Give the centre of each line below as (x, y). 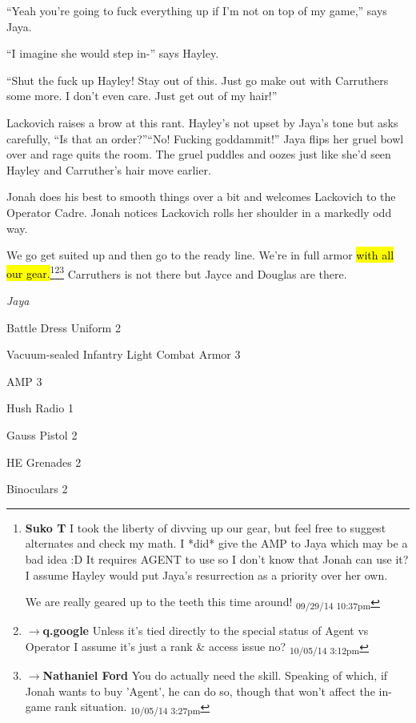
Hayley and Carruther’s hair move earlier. (109, 169)
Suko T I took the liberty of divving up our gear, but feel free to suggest (206, 527)
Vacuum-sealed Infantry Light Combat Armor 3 (124, 354)
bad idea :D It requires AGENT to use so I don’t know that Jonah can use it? (217, 558)
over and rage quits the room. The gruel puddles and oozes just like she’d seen (199, 154)
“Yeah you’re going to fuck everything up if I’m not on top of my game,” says (197, 10)
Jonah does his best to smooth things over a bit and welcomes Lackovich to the (201, 197)
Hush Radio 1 (40, 408)
